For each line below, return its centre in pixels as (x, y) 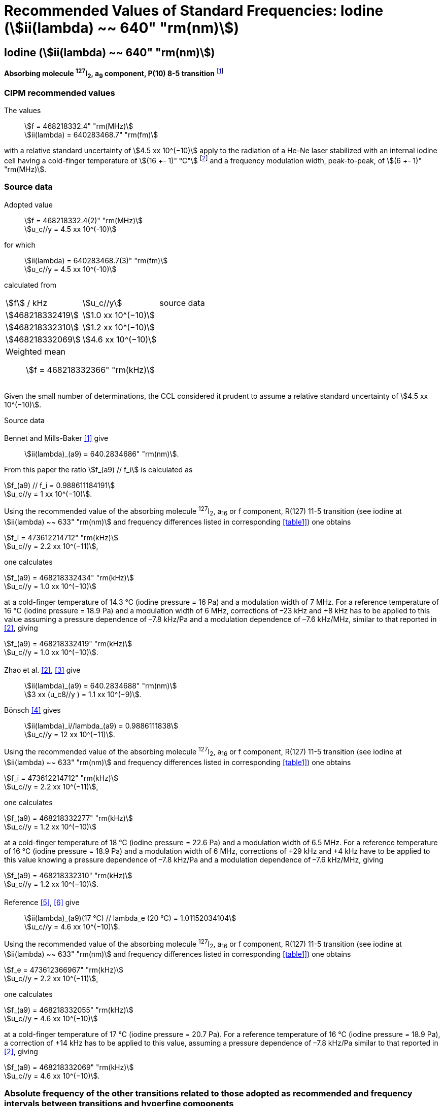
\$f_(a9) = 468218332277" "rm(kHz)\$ (69, 818)
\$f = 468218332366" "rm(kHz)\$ (91, 370)
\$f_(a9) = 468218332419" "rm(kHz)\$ (68, 643)
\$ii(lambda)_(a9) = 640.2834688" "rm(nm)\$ (101, 686)
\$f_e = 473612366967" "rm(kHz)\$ (64, 970)
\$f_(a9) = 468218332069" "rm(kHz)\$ (69, 1067)
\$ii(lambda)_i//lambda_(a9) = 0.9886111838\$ (101, 726)
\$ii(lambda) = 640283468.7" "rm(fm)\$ (91, 135)
